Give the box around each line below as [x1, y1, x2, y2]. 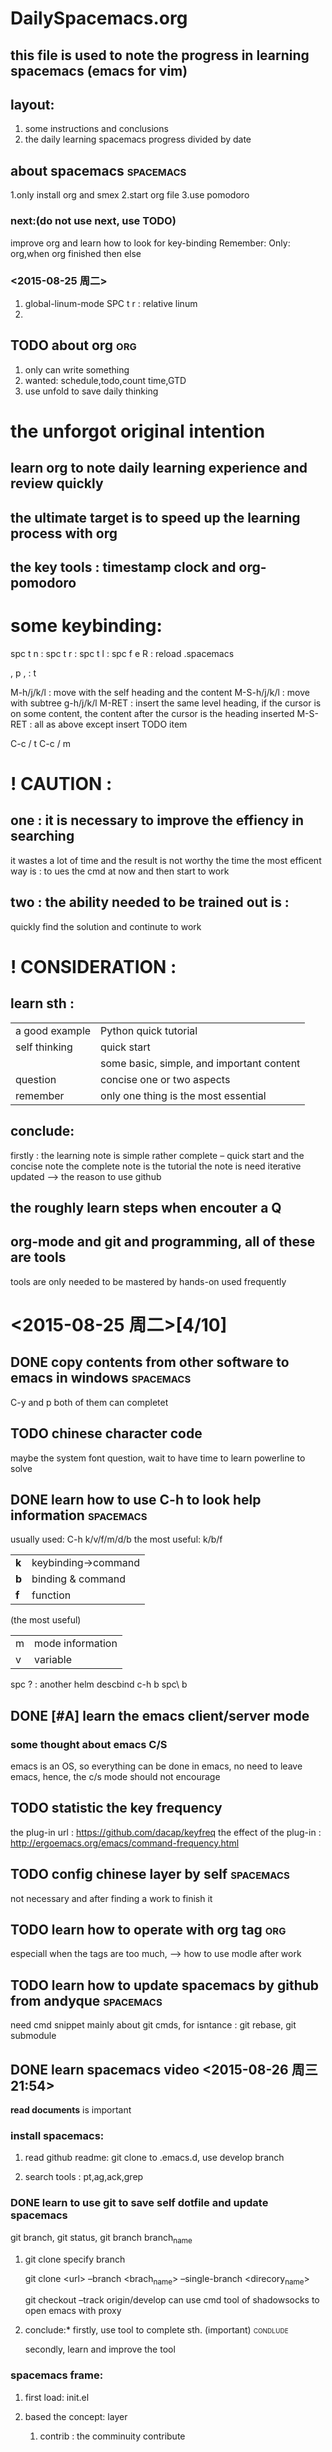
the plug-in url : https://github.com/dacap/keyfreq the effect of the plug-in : [10, 1826, 322, 1838]
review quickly [10, 475, 104, 492]
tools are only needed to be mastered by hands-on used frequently [10, 1275, 287, 1287]
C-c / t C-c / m [10, 737, 71, 749]
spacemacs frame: [10, 2368, 104, 2382]
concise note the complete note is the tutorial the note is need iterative [10, 1160, 302, 1172]
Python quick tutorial [100, 1023, 198, 1037]
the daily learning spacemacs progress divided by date [24, 133, 252, 146]
